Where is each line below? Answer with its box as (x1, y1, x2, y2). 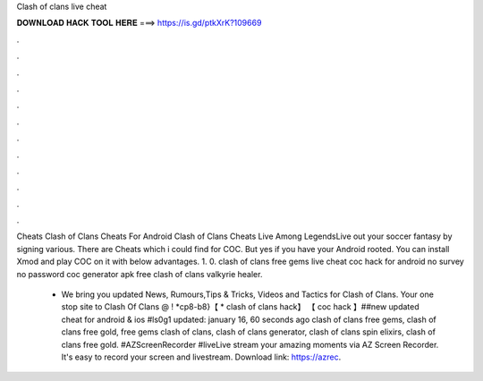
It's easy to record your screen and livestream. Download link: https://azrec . (61, 351, 342, 362)
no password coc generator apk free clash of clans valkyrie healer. (16, 268, 263, 279)
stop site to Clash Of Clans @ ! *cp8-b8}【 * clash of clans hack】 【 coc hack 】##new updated (61, 301, 419, 312)
